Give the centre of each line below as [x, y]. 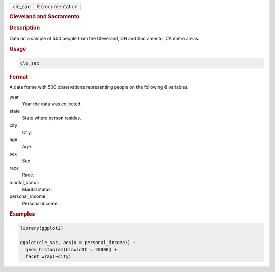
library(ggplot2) [42, 228]
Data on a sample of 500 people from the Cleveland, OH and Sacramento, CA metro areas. [104, 38]
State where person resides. [52, 118]
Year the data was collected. [52, 104]
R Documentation [57, 6]
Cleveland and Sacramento [45, 17]
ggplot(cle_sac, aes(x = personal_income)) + [78, 242]
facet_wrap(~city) [48, 256]
